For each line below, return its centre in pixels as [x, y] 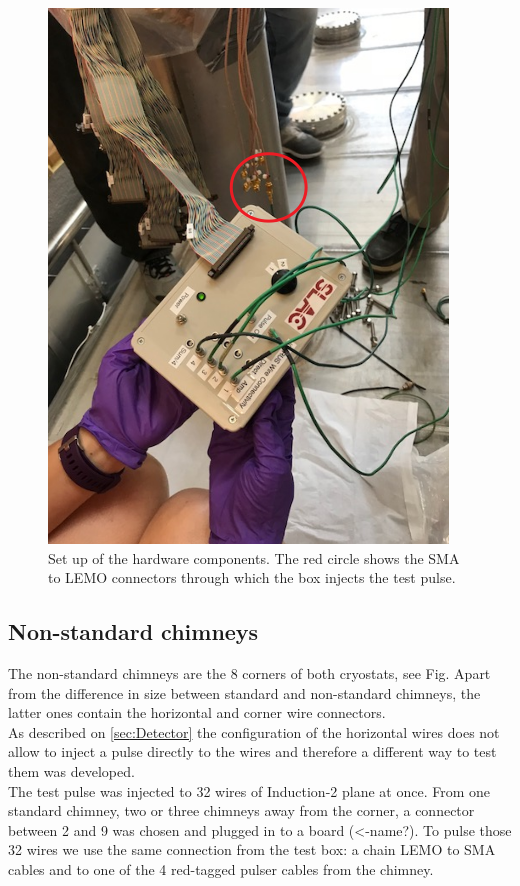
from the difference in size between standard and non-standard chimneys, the [244, 692]
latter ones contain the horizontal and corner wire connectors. [197, 712]
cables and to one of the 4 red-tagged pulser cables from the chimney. [221, 868]
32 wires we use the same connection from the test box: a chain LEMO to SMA [252, 849]
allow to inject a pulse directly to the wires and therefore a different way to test [252, 751]
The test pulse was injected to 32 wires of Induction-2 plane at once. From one [249, 790]
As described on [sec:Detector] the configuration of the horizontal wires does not [254, 731]
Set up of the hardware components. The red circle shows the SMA [254, 557]
